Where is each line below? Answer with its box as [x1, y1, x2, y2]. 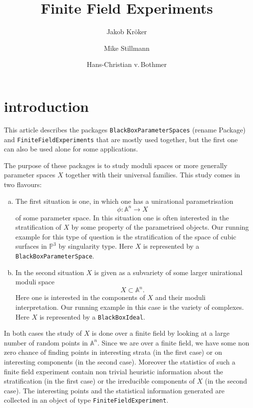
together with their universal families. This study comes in [65, 170, 240, 180]
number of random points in [4, 337, 88, 347]
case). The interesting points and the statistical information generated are [4, 385, 225, 395]
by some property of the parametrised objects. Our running [71, 222, 249, 232]
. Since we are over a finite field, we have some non [97, 337, 250, 347]
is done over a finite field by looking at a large [92, 328, 230, 338]
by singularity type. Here [58, 241, 133, 251]
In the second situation [15, 267, 84, 277]
